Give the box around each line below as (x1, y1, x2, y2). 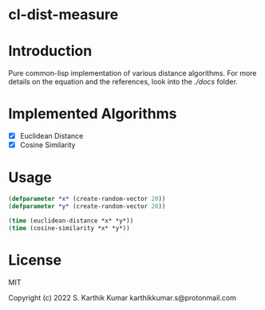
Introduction (8, 42, 93, 61)
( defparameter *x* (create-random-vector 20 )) (8, 195, 166, 203)
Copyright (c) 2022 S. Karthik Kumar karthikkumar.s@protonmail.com (8, 292, 237, 302)
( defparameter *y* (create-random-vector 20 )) (8, 202, 166, 210)
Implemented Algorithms (8, 105, 177, 123)
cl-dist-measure (8, 6, 119, 24)
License (8, 251, 62, 269)
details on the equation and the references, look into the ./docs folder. (8, 77, 238, 87)
